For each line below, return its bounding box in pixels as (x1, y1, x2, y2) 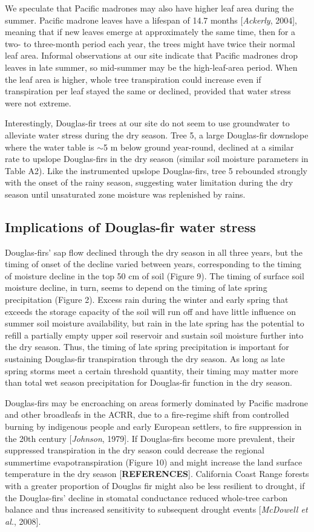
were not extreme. (5, 96, 71, 109)
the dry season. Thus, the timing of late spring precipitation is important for (5, 340, 289, 353)
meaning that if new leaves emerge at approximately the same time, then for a (5, 25, 296, 38)
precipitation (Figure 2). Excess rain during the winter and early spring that (5, 293, 289, 306)
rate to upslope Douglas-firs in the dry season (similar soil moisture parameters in (5, 152, 309, 165)
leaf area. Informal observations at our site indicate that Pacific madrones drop (5, 49, 298, 62)
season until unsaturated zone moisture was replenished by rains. (5, 187, 246, 200)
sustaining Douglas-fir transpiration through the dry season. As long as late (5, 352, 285, 365)
